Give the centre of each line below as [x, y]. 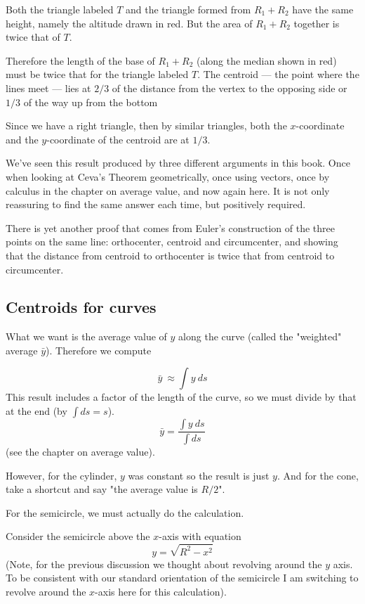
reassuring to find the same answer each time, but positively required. [156, 204]
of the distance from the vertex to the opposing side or [230, 88]
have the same [323, 9]
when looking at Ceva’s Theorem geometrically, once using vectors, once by [168, 176]
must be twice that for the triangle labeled [97, 74]
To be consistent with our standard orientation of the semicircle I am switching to [182, 578]
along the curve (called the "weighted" [260, 336]
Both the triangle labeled [60, 9]
